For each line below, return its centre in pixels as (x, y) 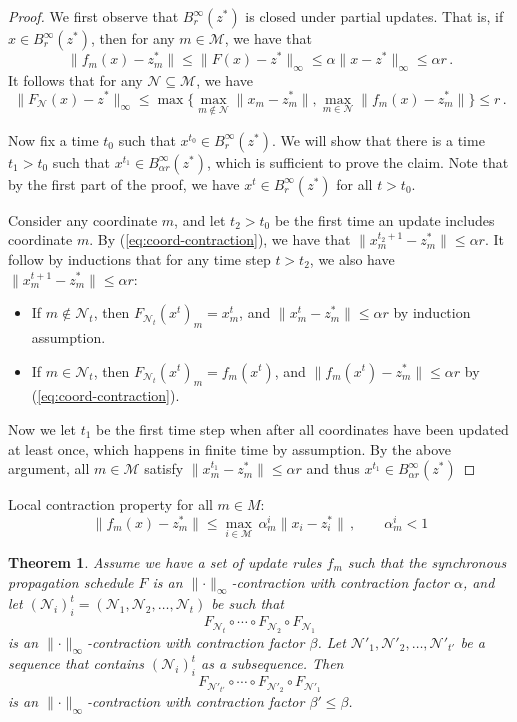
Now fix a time (53, 139)
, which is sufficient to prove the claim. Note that (358, 161)
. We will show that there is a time (378, 139)
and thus (333, 468)
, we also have (352, 258)
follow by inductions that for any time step (139, 258)
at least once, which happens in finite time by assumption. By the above (230, 448)
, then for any (133, 38)
